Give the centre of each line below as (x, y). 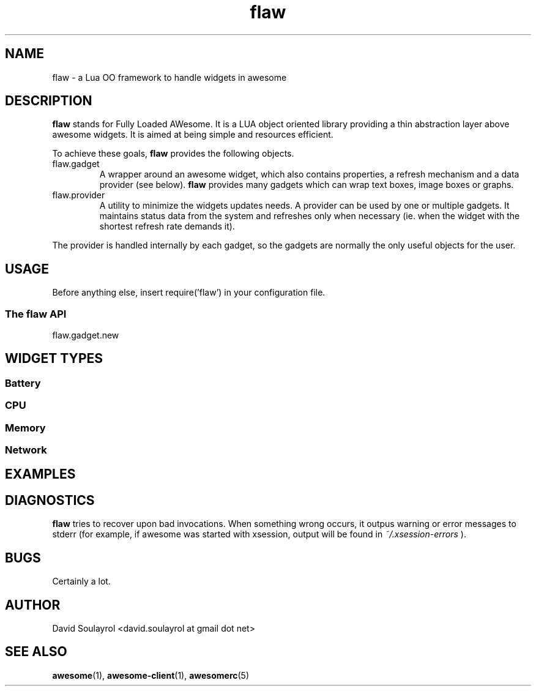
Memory (25, 428)
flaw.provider (79, 195)
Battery (23, 383)
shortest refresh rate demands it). (167, 226)
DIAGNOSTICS (50, 500)
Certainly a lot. (81, 581)
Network (26, 450)
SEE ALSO (36, 652)
